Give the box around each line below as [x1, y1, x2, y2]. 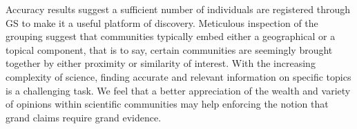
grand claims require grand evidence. [6, 110, 162, 124]
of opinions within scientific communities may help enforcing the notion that [6, 97, 329, 111]
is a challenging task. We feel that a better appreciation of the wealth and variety [6, 83, 351, 97]
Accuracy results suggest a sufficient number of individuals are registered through [6, 2, 350, 16]
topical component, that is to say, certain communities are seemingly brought [6, 42, 333, 57]
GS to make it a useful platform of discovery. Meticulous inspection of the [6, 15, 318, 30]
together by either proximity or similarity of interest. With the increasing [6, 56, 316, 70]
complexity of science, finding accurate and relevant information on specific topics [6, 69, 351, 83]
